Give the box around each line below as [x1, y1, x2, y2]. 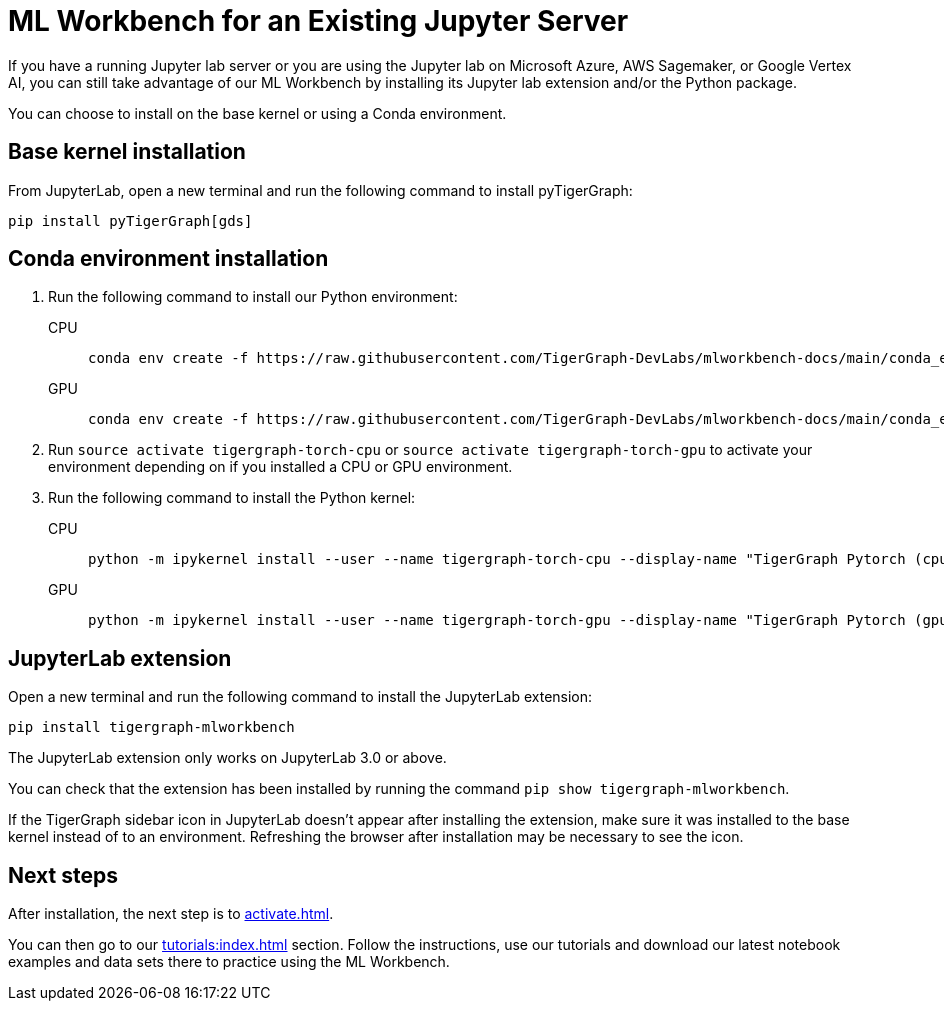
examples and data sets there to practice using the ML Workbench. [8, 953, 450, 971]
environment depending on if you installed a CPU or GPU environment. [48, 458, 513, 476]
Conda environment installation [8, 246, 329, 272]
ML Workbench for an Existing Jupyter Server [8, 4, 629, 38]
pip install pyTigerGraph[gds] [8, 212, 253, 229]
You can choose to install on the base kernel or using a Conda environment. [8, 104, 507, 122]
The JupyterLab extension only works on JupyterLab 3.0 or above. [8, 749, 447, 767]
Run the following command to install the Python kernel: [48, 489, 416, 507]
